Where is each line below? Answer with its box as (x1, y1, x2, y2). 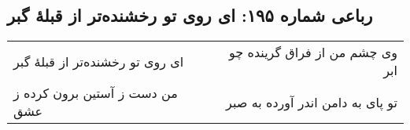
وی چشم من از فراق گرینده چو (229, 43, 397, 62)
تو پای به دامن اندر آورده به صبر (226, 92, 397, 111)
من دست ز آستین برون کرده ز (13, 84, 178, 103)
